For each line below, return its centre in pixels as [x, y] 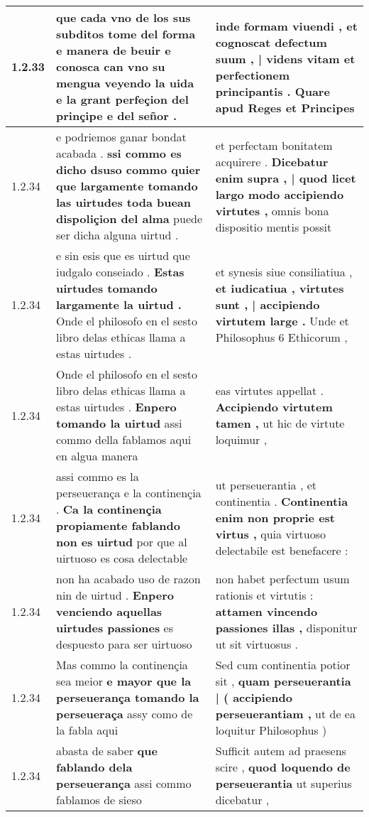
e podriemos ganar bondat [121, 137]
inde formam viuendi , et [286, 26]
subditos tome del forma [126, 34]
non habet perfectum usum [282, 579]
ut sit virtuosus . [257, 644]
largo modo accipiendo [280, 194]
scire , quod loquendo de [283, 767]
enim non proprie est [275, 517]
